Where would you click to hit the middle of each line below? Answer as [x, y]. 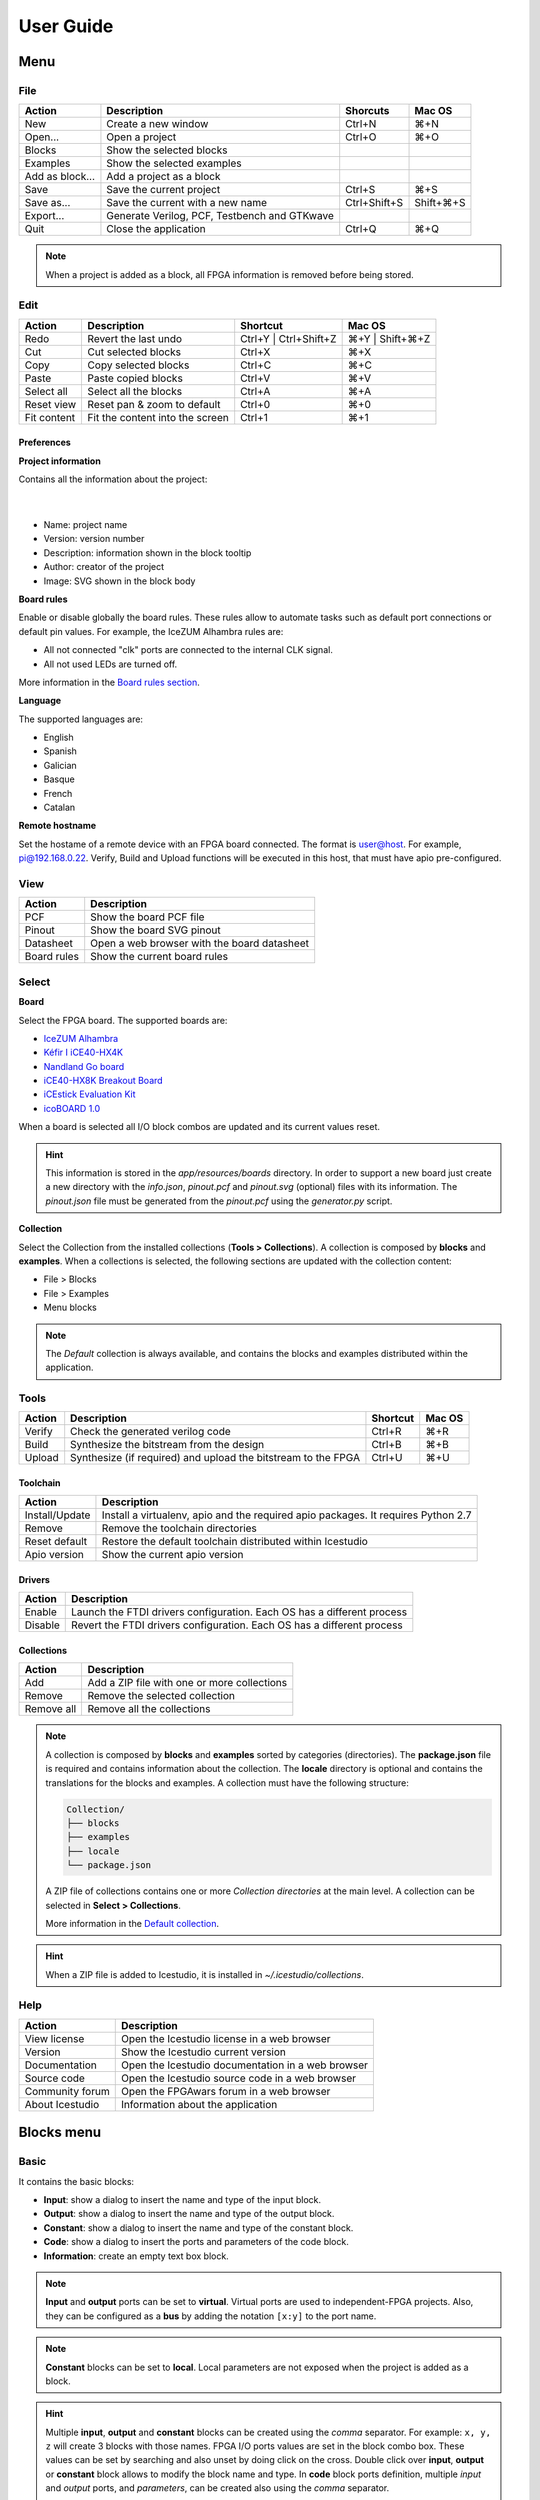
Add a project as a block [163, 177]
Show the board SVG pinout [155, 930]
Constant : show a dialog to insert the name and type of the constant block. [198, 2227]
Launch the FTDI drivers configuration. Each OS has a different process [239, 1612]
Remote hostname [57, 826]
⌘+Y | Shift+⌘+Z [389, 338]
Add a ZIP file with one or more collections [187, 1683]
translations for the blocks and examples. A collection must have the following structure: [227, 1782]
